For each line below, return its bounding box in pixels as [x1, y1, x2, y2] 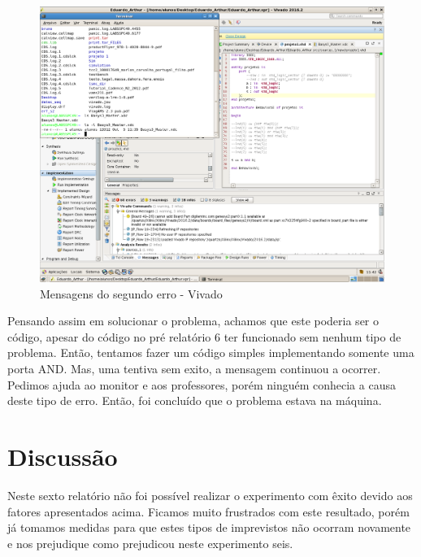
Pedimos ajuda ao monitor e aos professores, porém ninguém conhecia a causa [7, 376, 396, 393]
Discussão [7, 440, 118, 473]
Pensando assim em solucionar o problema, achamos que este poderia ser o [7, 312, 380, 329]
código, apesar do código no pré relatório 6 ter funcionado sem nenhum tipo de [7, 328, 401, 345]
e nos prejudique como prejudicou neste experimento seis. [7, 534, 293, 551]
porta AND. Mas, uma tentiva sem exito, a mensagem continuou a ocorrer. [7, 360, 381, 377]
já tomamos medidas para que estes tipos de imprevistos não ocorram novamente [7, 519, 411, 536]
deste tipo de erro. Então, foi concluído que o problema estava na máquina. [7, 392, 382, 409]
